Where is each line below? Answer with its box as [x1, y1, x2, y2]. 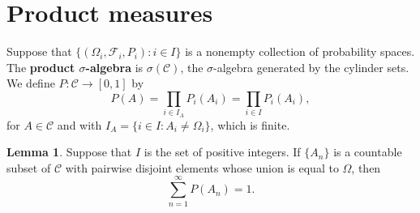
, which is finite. [210, 116, 290, 133]
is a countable [333, 143, 402, 160]
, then [351, 159, 381, 176]
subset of [6, 159, 51, 176]
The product [6, 58, 75, 75]
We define [6, 75, 55, 92]
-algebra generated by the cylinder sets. [213, 58, 409, 75]
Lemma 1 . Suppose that [6, 143, 132, 160]
